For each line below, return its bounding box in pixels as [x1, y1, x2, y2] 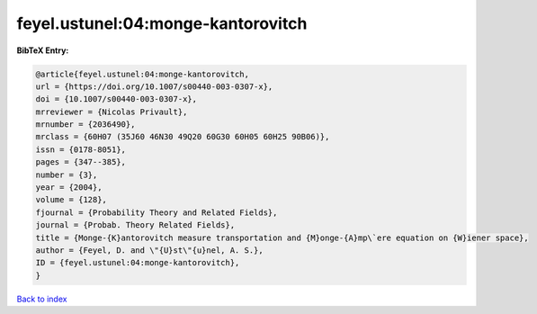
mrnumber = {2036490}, [35, 120, 136, 130]
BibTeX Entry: [16, 45, 69, 56]
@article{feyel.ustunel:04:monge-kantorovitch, [35, 68, 249, 79]
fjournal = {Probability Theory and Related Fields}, [35, 207, 278, 218]
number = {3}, [35, 169, 98, 180]
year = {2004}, [35, 183, 103, 193]
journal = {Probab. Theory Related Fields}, [35, 220, 236, 230]
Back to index [16, 293, 67, 304]
